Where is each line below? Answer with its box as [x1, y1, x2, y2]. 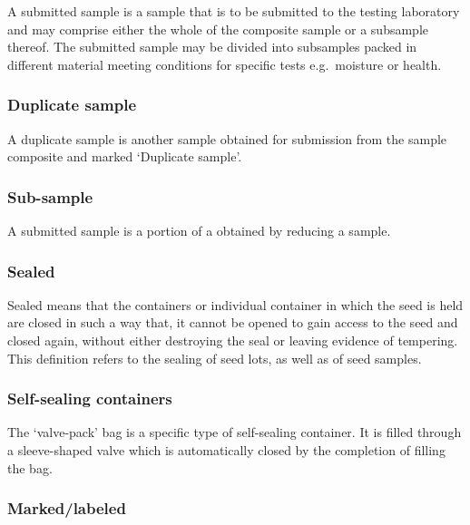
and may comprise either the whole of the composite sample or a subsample [7, 19, 429, 38]
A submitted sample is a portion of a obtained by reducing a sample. [7, 221, 391, 239]
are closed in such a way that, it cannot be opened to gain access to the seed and [7, 313, 458, 332]
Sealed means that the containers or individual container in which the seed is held [7, 295, 464, 314]
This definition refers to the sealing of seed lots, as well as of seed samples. [7, 348, 422, 367]
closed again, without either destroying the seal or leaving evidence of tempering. [7, 331, 458, 349]
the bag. [7, 458, 53, 477]
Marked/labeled [7, 497, 126, 520]
